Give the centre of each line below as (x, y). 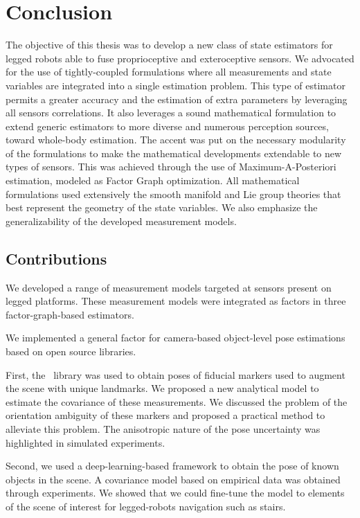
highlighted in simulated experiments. (85, 442)
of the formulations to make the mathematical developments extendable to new (174, 153)
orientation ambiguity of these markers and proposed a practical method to (165, 415)
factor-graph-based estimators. (70, 314)
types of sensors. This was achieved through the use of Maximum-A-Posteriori (171, 167)
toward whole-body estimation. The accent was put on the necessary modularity (176, 140)
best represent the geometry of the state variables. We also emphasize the (162, 207)
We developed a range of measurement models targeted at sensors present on (169, 287)
